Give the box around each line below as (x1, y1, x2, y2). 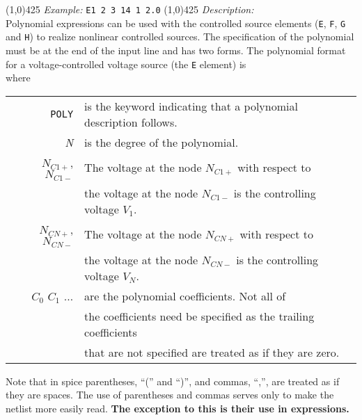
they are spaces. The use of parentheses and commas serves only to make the (6, 387, 334, 402)
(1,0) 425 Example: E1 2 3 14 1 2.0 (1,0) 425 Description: (6, 2, 254, 16)
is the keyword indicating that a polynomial (84, 97, 298, 114)
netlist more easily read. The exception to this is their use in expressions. (6, 401, 349, 415)
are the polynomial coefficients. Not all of (84, 287, 286, 304)
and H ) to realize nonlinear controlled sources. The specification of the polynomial (6, 29, 354, 44)
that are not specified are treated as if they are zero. (84, 344, 340, 360)
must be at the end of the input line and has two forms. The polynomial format (6, 42, 346, 57)
